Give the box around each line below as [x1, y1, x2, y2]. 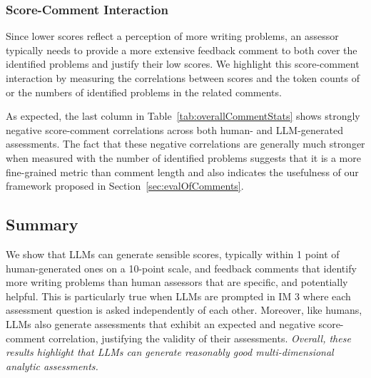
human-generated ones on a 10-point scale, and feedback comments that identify [6, 260, 357, 275]
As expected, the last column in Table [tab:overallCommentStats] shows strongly [6, 108, 360, 123]
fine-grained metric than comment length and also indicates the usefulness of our [6, 164, 359, 179]
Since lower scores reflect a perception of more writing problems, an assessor [6, 29, 339, 44]
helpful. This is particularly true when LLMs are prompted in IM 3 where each [6, 288, 351, 303]
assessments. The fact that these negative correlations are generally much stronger [6, 136, 365, 151]
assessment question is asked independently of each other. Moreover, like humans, [6, 302, 362, 317]
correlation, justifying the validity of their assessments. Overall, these [49, 330, 351, 345]
